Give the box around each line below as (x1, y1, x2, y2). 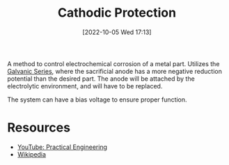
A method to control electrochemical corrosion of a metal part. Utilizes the (7, 59, 220, 68)
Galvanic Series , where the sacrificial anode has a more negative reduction (7, 67, 223, 75)
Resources (7, 120, 71, 136)
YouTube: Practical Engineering (17, 143, 108, 151)
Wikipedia (17, 150, 47, 158)
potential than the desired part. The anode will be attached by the (7, 74, 195, 83)
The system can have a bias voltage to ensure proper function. (7, 95, 187, 104)
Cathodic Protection (58, 5, 176, 21)
